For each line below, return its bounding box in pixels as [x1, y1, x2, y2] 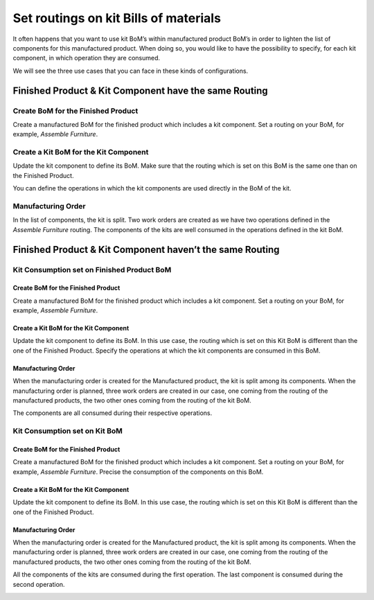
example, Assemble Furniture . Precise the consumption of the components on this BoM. [12, 468, 264, 476]
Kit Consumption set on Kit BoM [12, 426, 123, 436]
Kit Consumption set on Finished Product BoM [12, 265, 172, 274]
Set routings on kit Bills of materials [12, 10, 222, 26]
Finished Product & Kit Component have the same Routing [12, 85, 268, 96]
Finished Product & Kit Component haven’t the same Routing [12, 243, 280, 256]
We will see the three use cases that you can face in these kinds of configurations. [12, 67, 249, 75]
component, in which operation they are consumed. [12, 54, 161, 62]
